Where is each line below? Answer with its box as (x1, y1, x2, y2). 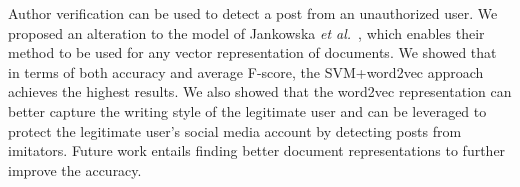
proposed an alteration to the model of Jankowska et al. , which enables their (8, 22, 485, 43)
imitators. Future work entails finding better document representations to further (8, 140, 506, 161)
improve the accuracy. (8, 159, 142, 180)
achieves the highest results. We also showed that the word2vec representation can (8, 81, 512, 102)
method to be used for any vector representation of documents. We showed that (8, 42, 497, 63)
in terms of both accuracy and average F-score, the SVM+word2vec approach (8, 61, 484, 82)
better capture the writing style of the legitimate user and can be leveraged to (8, 100, 487, 121)
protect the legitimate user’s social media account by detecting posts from (8, 120, 462, 141)
